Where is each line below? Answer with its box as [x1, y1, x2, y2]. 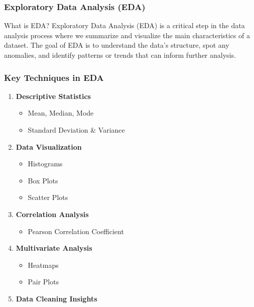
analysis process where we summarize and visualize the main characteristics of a [4, 30, 250, 40]
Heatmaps [28, 259, 59, 270]
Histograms [28, 158, 63, 169]
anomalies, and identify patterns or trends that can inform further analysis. [4, 50, 236, 60]
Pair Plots [28, 276, 59, 287]
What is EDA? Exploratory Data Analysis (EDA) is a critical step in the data [4, 20, 245, 31]
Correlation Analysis [16, 209, 89, 219]
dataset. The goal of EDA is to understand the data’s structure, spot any [4, 40, 229, 50]
